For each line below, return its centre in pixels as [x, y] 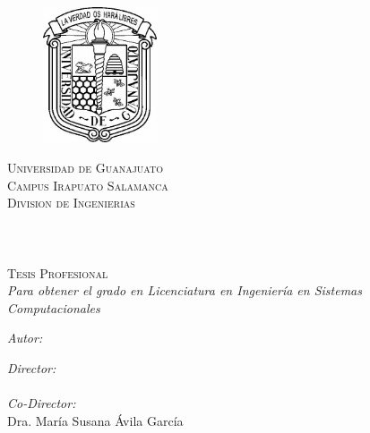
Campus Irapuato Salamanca [88, 185]
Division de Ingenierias [71, 203]
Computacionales [54, 307]
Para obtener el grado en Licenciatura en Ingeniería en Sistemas [185, 290]
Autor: [25, 338]
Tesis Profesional [58, 272]
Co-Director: [42, 403]
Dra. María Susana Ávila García [95, 420]
